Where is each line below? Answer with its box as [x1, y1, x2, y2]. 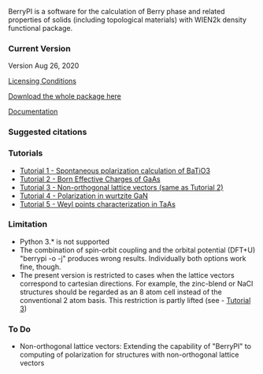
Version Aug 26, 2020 [8, 61, 80, 70]
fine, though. [19, 262, 61, 271]
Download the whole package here [8, 92, 122, 101]
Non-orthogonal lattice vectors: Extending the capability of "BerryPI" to [19, 342, 252, 351]
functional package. [8, 24, 73, 32]
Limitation [8, 219, 48, 230]
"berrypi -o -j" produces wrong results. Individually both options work [19, 253, 246, 263]
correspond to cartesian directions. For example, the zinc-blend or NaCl [19, 279, 254, 288]
